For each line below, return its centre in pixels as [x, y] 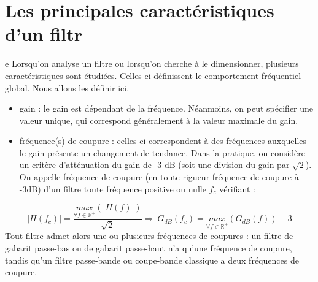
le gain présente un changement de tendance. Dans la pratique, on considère [162, 152]
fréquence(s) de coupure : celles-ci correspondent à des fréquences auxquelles [163, 141]
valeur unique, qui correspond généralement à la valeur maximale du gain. [159, 120]
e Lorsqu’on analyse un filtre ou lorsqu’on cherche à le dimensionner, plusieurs [152, 63]
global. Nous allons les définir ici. [67, 87]
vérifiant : [237, 189]
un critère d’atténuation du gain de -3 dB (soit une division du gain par [154, 165]
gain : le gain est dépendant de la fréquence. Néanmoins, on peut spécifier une [166, 108]
